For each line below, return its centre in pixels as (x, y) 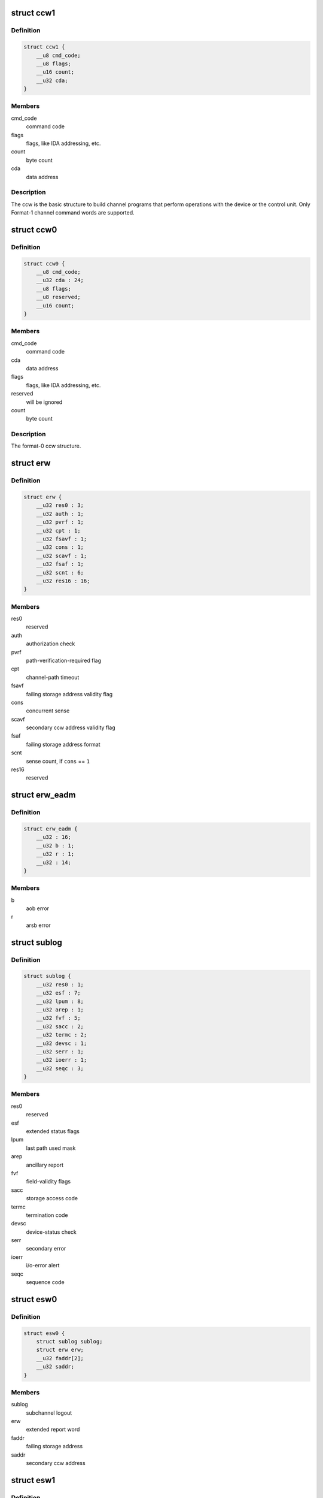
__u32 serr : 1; (60, 1051)
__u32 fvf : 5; (58, 1018)
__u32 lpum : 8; (60, 1001)
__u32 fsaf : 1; (60, 564)
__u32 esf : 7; (58, 993)
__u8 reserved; (58, 297)
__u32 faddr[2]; (60, 1358)
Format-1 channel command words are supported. (73, 213)
